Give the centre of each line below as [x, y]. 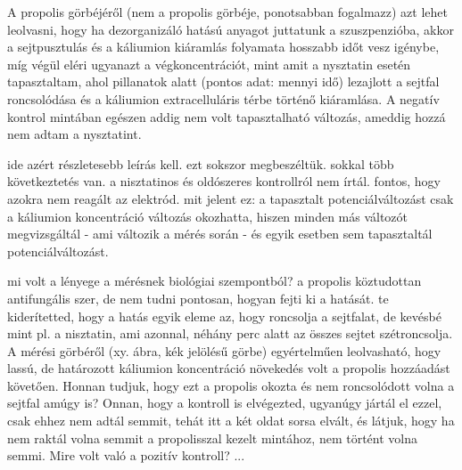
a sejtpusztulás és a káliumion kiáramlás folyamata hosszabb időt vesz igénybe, [223, 47]
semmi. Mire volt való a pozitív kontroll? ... [126, 455]
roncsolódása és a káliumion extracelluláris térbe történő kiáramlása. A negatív [223, 98]
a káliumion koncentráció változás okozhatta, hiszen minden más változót [208, 216]
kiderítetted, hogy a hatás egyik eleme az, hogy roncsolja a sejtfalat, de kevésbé [224, 316]
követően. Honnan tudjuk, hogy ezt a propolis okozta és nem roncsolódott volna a [231, 385]
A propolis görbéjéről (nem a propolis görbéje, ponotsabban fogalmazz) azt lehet [227, 12]
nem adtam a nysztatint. [74, 134]
